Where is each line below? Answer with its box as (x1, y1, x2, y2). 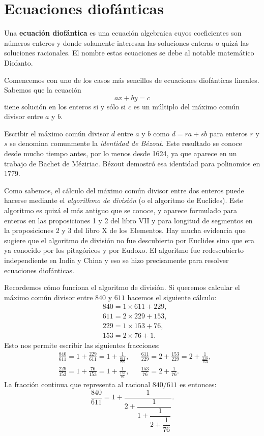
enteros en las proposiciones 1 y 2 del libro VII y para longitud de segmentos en (4, 215, 253, 225)
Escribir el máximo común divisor (4, 128, 109, 138)
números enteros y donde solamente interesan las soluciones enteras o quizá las (4, 37, 249, 48)
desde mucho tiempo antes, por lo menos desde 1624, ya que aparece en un (4, 148, 237, 159)
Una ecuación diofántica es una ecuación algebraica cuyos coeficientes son (4, 27, 242, 38)
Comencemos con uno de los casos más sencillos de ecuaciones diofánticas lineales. (4, 74, 259, 85)
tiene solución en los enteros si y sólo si (4, 101, 126, 111)
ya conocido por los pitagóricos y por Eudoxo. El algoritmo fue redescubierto (4, 245, 244, 255)
